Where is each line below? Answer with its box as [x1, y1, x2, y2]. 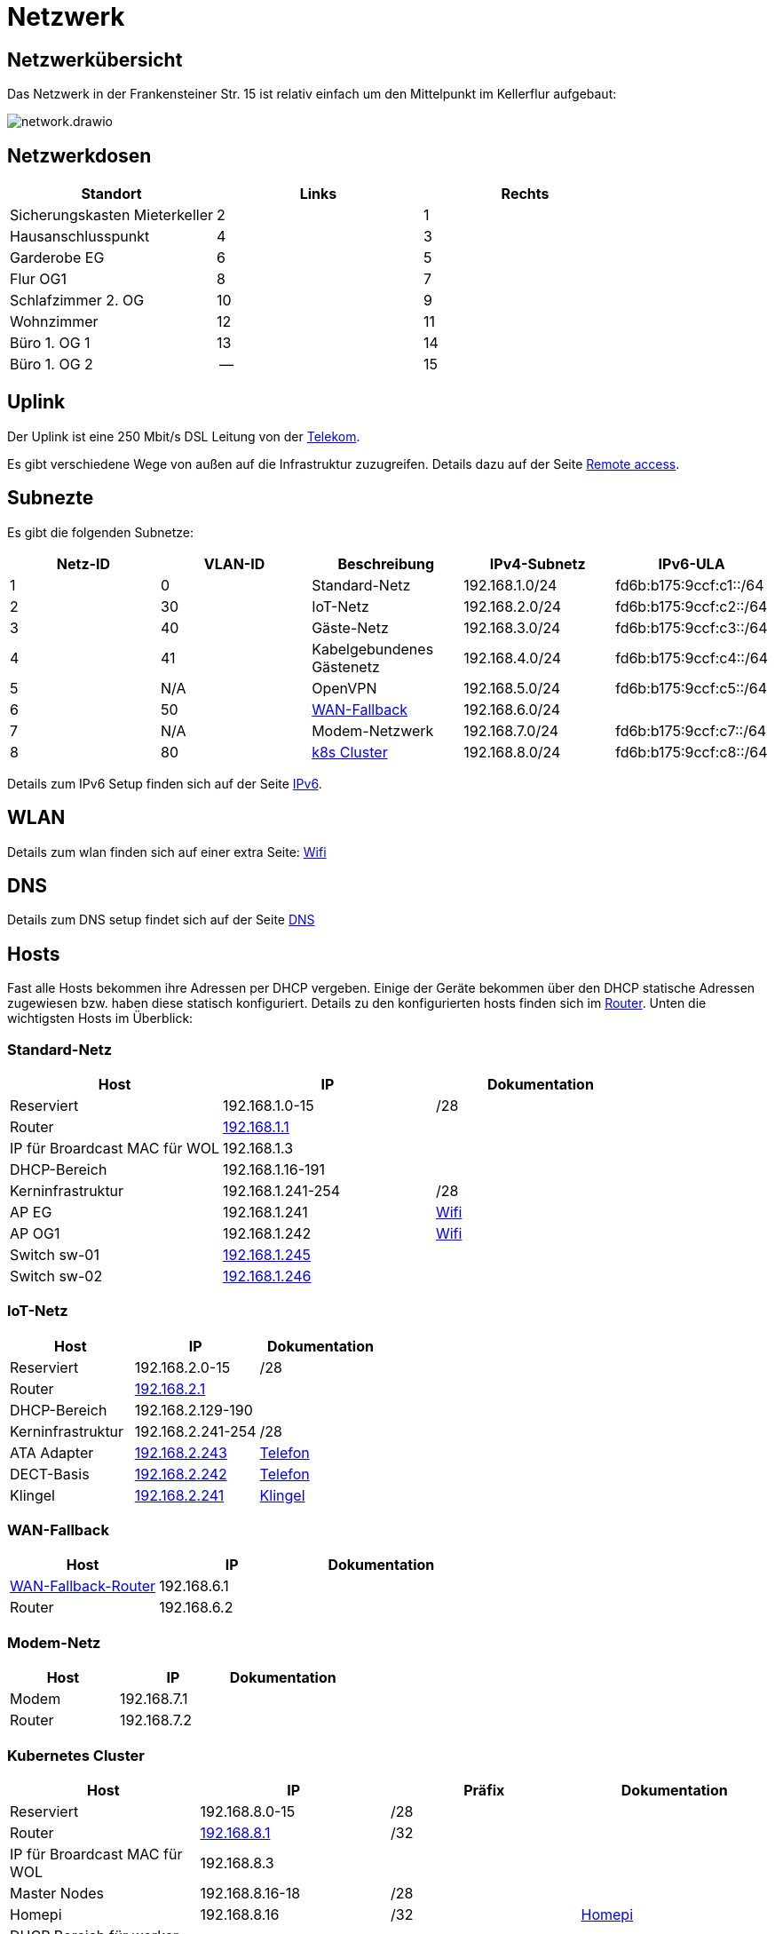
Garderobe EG [10, 249, 105, 267]
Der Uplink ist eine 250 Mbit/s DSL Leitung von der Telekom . [7, 428, 360, 444]
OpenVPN [312, 678, 377, 697]
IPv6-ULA [658, 554, 725, 573]
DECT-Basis [10, 1464, 90, 1483]
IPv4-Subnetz [489, 554, 586, 573]
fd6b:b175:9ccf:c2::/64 [615, 597, 768, 615]
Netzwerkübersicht [7, 48, 183, 71]
